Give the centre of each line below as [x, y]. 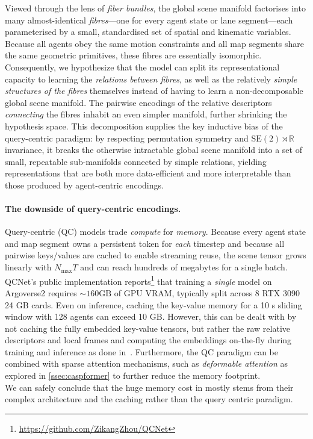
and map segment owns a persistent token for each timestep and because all [145, 243]
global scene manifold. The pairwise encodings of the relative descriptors [138, 102]
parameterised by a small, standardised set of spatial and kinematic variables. [148, 32]
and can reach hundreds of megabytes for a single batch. [184, 267]
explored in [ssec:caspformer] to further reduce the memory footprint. [133, 375]
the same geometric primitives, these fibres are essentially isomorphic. [133, 55]
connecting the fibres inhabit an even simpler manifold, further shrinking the [146, 114]
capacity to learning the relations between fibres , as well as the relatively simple [151, 79]
